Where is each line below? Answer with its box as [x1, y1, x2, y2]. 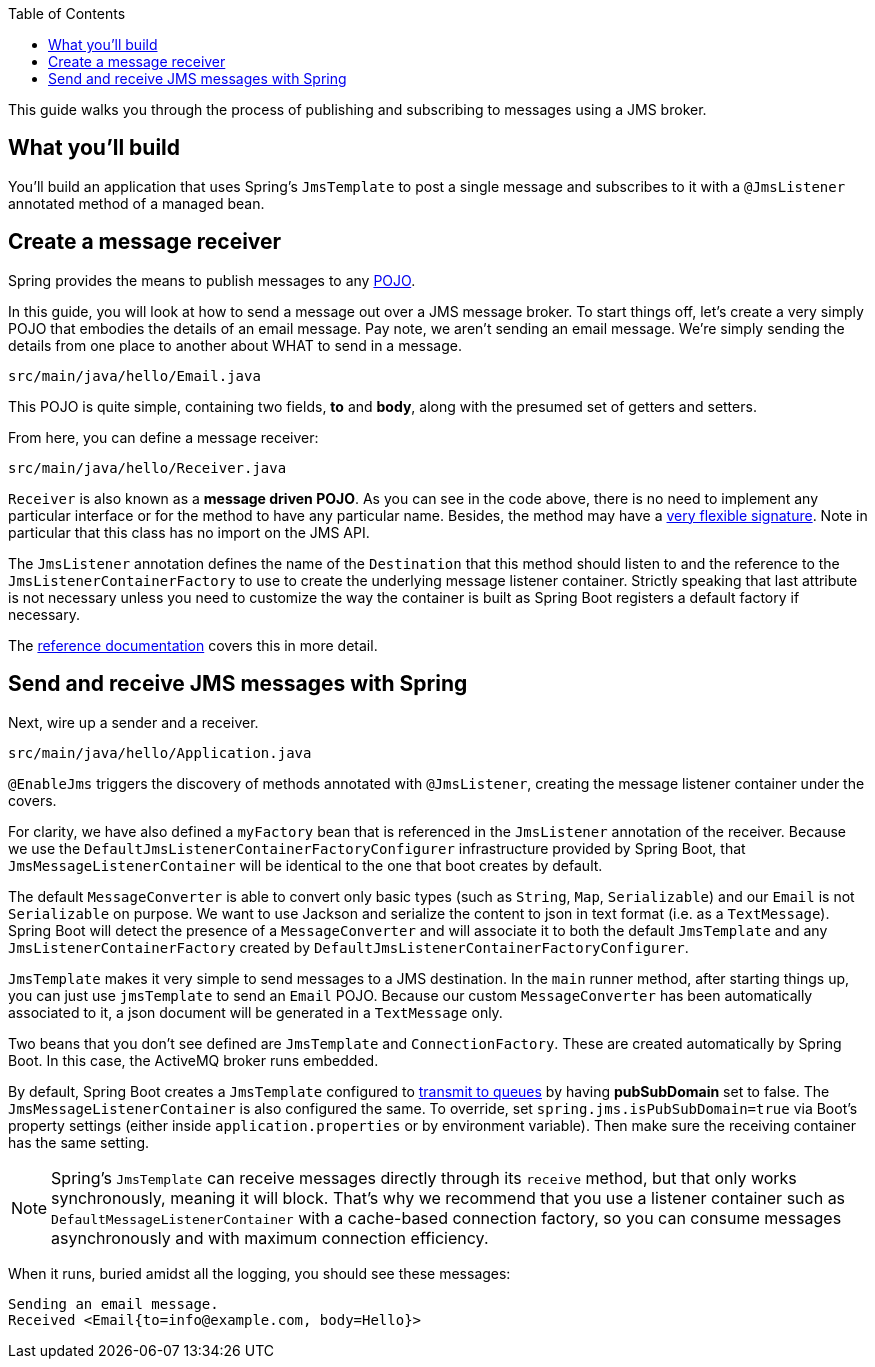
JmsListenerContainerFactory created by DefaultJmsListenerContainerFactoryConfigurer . [8, 938, 689, 956]
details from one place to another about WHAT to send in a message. [8, 336, 463, 354]
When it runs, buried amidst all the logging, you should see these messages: [8, 1264, 511, 1282]
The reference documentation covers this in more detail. [8, 636, 378, 654]
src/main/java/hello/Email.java [8, 367, 261, 384]
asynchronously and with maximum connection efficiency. [51, 1227, 489, 1248]
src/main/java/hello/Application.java [8, 744, 312, 761]
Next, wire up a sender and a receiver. [8, 713, 259, 731]
